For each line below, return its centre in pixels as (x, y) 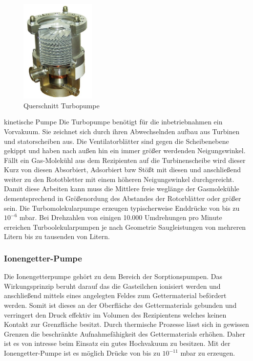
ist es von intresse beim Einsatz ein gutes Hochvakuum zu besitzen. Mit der (117, 343)
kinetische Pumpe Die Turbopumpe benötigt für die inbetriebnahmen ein (113, 122)
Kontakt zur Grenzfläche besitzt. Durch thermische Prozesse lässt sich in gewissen (126, 324)
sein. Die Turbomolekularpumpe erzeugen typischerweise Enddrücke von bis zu (122, 208)
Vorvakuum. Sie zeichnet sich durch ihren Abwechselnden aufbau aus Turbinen (122, 131)
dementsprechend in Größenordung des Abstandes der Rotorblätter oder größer (123, 198)
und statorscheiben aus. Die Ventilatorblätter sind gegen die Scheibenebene (116, 141)
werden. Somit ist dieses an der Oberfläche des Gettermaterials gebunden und (120, 305)
